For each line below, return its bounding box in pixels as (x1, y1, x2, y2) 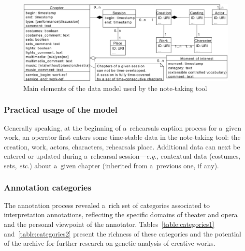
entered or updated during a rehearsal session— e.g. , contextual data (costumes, (4, 151, 241, 161)
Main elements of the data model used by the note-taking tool (23, 83, 207, 93)
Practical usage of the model (4, 103, 117, 116)
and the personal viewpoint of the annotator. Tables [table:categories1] (4, 219, 215, 229)
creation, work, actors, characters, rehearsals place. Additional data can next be (4, 141, 240, 151)
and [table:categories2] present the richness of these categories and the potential (4, 228, 242, 238)
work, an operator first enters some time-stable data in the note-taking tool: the (4, 132, 241, 142)
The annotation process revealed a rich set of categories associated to (4, 200, 210, 210)
